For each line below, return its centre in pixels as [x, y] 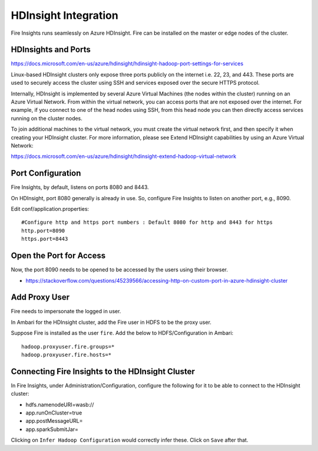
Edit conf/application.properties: [50, 209]
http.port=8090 [43, 231]
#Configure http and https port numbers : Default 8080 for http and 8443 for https [147, 223]
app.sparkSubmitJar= [52, 429]
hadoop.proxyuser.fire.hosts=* [67, 354]
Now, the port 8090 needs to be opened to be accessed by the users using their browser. [120, 270]
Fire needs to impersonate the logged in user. [66, 311]
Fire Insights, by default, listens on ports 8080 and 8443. [80, 187]
